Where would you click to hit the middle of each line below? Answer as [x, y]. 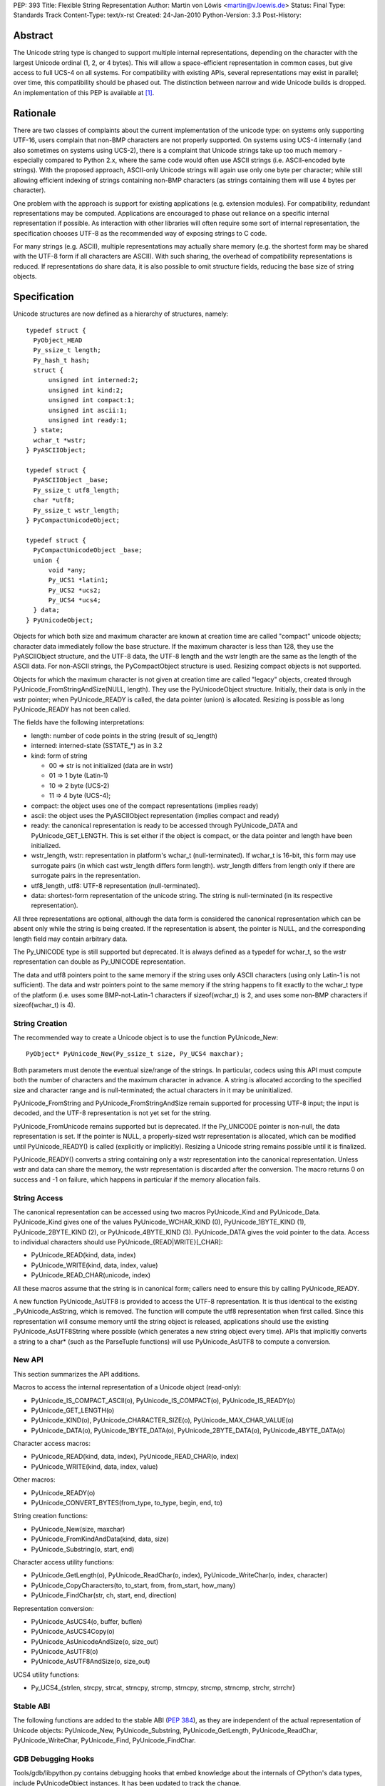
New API [29, 1360]
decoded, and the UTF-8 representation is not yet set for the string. [112, 1113]
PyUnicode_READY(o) [63, 1492]
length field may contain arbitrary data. [70, 939]
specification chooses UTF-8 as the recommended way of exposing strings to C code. [140, 233]
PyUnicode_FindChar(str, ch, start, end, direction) [104, 1595]
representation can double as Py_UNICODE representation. [99, 962]
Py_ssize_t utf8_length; [77, 490]
